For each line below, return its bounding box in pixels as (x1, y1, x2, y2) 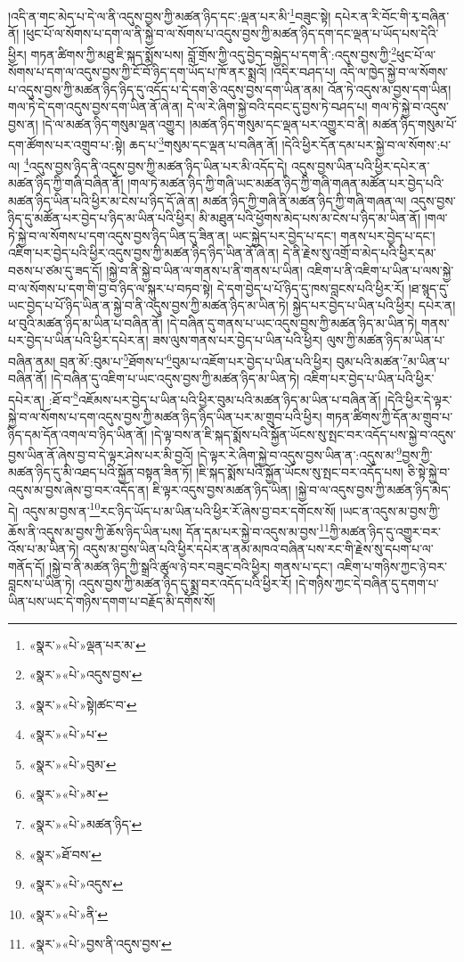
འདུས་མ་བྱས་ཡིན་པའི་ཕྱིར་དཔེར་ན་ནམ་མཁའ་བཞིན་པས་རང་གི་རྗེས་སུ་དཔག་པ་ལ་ (83, 539, 434, 558)
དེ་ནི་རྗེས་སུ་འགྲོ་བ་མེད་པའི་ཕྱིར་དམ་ (282, 243, 436, 262)
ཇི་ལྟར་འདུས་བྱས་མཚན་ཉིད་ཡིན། (152, 481, 291, 499)
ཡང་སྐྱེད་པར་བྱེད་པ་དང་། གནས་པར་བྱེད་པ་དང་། (232, 226, 436, 244)
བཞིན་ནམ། (8, 351, 56, 370)
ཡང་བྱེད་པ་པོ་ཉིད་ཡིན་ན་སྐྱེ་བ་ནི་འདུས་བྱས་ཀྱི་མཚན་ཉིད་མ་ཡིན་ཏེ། (8, 296, 289, 315)
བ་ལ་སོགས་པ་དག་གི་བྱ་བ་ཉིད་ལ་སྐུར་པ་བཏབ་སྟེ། (8, 278, 214, 297)
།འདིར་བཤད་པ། (271, 62, 336, 81)
